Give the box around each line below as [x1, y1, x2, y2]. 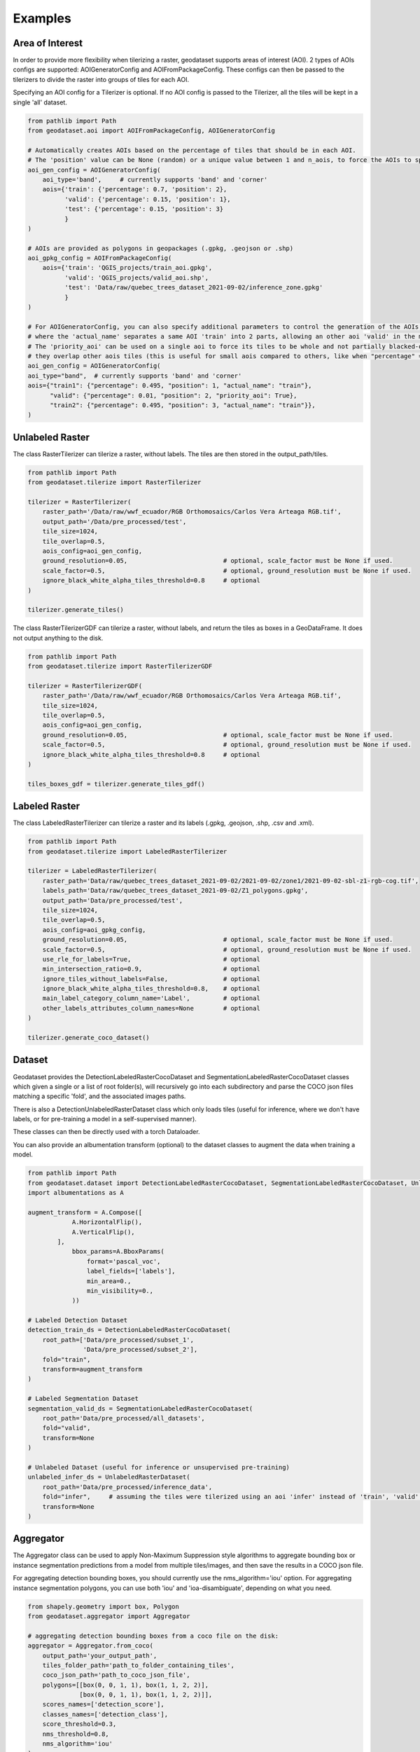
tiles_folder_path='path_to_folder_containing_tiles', [42, 1661, 234, 1669]
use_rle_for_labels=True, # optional [42, 955, 260, 963]
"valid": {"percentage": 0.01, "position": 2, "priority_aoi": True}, [50, 391, 297, 399]
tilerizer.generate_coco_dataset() [27, 1034, 150, 1042]
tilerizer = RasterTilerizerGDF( [27, 682, 143, 690]
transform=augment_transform [42, 1365, 143, 1374]
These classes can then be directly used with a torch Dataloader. [13, 1128, 200, 1136]
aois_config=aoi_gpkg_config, [42, 926, 146, 933]
